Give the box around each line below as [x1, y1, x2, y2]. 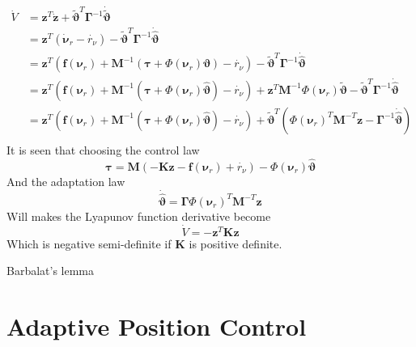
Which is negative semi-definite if [6, 235, 172, 252]
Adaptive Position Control [6, 309, 307, 342]
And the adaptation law [6, 172, 125, 189]
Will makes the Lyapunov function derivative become [6, 207, 271, 224]
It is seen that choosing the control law [6, 141, 200, 158]
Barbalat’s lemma [6, 262, 95, 279]
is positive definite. [189, 235, 282, 252]
